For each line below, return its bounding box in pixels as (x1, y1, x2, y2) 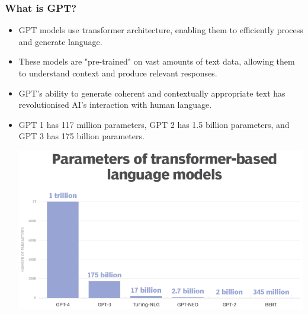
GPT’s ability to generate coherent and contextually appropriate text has (18, 86, 285, 99)
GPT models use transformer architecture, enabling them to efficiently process (18, 24, 303, 36)
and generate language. (18, 35, 102, 47)
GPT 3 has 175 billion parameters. (18, 130, 145, 142)
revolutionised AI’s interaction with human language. (18, 98, 212, 111)
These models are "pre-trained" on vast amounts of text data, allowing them (18, 55, 295, 68)
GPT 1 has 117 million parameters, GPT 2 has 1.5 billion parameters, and (18, 118, 290, 130)
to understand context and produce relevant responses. (18, 67, 217, 79)
